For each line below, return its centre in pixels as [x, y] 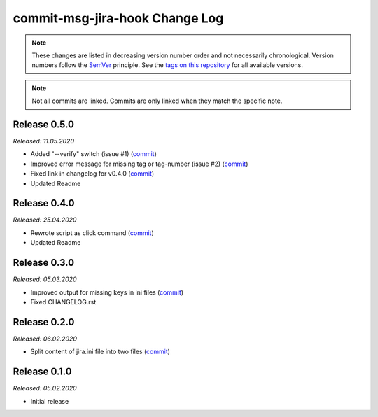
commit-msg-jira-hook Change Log [118, 18]
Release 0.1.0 [43, 372]
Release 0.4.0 [44, 203]
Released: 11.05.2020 [44, 141]
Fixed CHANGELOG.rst [63, 302]
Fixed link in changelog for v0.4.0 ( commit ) [92, 174]
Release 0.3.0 [44, 263]
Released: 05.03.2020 [45, 279]
